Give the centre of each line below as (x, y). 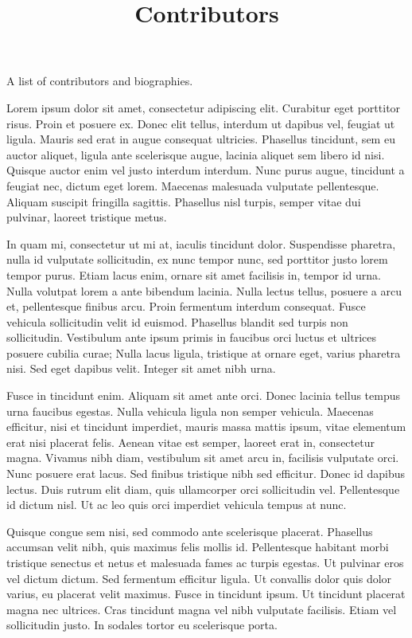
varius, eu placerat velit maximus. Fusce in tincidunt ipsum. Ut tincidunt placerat (206, 594)
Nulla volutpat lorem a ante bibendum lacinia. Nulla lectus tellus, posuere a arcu (204, 290)
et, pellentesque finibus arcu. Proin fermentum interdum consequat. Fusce (186, 306)
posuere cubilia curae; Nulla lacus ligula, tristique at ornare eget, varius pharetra (204, 352)
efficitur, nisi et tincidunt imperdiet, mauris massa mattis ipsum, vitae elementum (206, 427)
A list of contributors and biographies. (100, 81)
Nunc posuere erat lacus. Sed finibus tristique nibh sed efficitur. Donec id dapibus (206, 474)
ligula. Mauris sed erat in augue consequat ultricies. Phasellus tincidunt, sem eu (201, 139)
